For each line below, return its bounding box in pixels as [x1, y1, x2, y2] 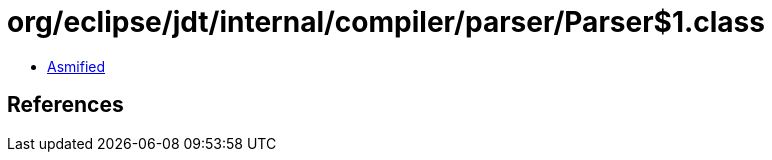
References [7, 92, 124, 118]
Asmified [47, 57, 106, 75]
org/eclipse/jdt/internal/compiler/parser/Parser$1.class [7, 5, 765, 39]
